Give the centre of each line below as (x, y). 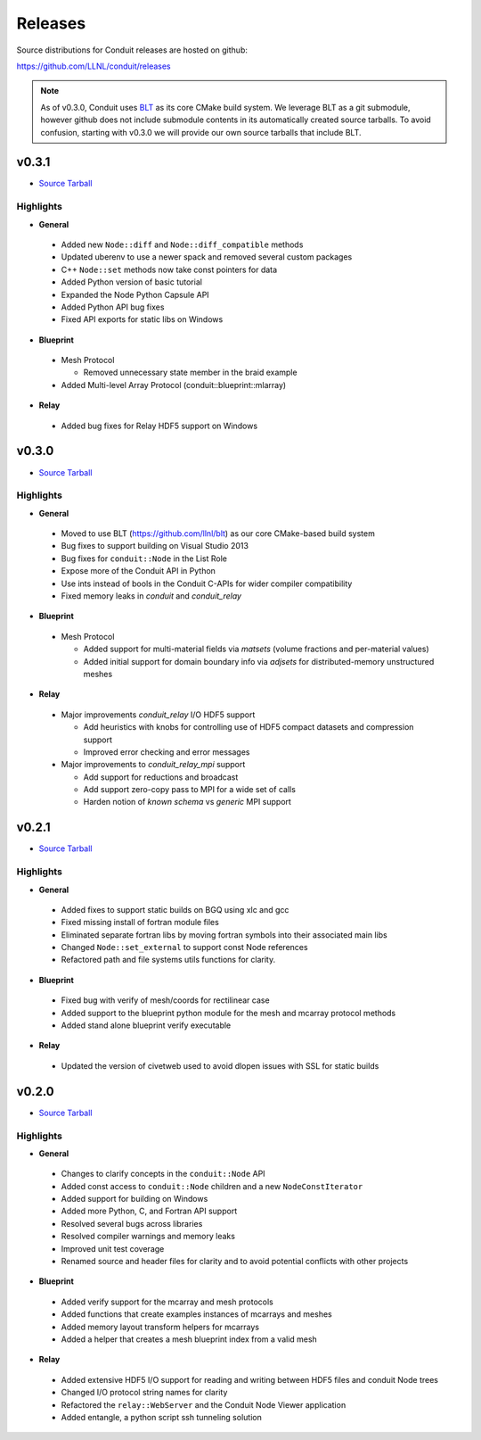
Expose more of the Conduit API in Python (138, 571)
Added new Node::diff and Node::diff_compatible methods (182, 244)
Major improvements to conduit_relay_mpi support (153, 765)
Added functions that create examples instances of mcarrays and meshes (197, 1314)
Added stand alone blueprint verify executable (146, 1025)
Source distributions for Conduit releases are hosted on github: (132, 50)
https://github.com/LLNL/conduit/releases (94, 66)
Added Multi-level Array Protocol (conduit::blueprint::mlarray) (174, 385)
